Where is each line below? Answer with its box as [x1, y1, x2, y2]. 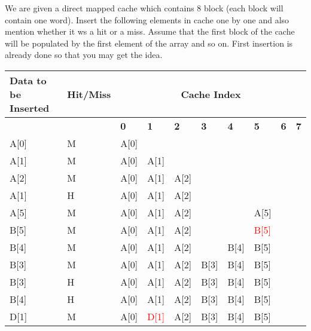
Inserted [10, 100, 50, 115]
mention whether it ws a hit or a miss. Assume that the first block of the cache [5, 25, 295, 38]
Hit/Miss [67, 87, 111, 101]
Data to [10, 73, 47, 87]
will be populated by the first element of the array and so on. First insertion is [5, 36, 293, 49]
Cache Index [181, 87, 241, 101]
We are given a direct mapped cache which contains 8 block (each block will [5, 2, 283, 14]
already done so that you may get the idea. [5, 48, 163, 61]
